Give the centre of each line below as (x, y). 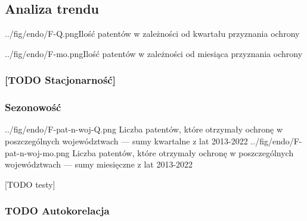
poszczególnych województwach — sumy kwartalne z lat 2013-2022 (126, 141)
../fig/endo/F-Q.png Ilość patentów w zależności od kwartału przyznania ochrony (152, 34)
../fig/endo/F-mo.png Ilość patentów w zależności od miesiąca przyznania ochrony (154, 53)
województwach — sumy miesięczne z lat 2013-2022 (99, 164)
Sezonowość (33, 107)
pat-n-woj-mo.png (37, 152)
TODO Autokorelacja (57, 211)
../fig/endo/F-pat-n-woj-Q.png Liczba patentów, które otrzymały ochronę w (144, 129)
